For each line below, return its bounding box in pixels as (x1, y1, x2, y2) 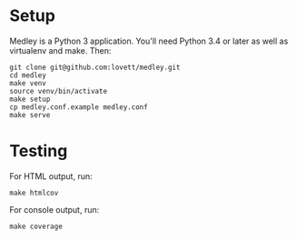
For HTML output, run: (9, 170, 93, 182)
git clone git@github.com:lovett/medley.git (9, 63, 181, 72)
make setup (9, 95, 51, 104)
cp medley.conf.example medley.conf (9, 102, 148, 112)
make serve (9, 110, 51, 119)
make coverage (9, 222, 64, 231)
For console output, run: (9, 204, 100, 215)
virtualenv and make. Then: (9, 45, 112, 55)
